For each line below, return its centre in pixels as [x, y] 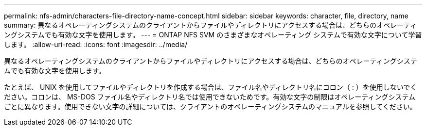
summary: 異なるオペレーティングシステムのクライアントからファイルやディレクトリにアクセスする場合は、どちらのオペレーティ [211, 25]
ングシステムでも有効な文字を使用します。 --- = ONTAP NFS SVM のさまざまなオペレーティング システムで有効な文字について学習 [213, 35]
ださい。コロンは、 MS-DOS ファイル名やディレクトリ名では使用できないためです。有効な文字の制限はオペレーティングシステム [210, 97]
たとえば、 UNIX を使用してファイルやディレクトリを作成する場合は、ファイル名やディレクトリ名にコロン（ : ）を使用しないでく [211, 87]
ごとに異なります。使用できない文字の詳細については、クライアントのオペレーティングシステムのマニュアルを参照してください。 [210, 106]
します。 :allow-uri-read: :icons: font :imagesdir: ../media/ [96, 44]
